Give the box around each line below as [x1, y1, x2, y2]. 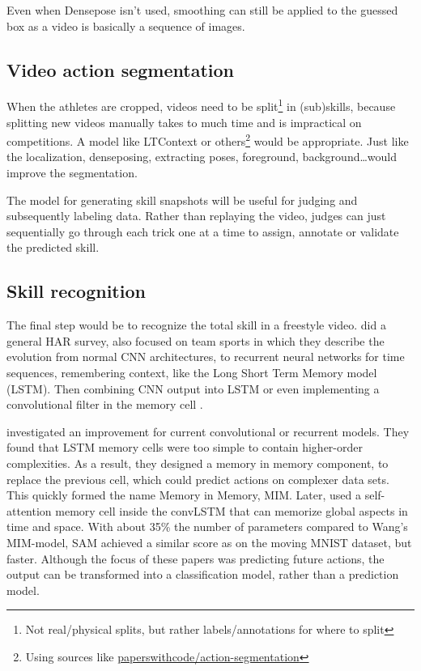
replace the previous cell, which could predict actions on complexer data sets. [6, 470, 389, 487]
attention [6, 502, 52, 519]
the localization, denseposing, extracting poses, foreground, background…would [6, 148, 398, 165]
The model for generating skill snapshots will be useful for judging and [6, 191, 358, 208]
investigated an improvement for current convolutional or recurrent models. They [6, 423, 410, 440]
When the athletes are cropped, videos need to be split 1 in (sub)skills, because [6, 96, 396, 115]
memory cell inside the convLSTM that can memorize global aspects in [55, 502, 408, 519]
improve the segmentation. [6, 164, 138, 181]
